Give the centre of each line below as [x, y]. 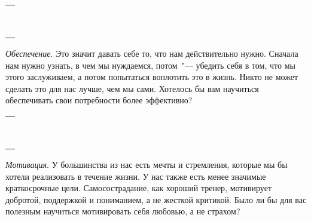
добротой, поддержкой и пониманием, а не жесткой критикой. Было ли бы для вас [156, 199]
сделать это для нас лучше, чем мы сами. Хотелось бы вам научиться [132, 88]
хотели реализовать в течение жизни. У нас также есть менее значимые [136, 176]
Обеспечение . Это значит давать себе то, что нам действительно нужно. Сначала [152, 53]
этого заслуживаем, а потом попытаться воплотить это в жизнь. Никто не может [152, 77]
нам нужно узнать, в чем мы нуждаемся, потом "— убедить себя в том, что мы [150, 65]
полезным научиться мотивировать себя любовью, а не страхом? [123, 211]
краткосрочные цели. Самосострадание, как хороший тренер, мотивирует [139, 188]
